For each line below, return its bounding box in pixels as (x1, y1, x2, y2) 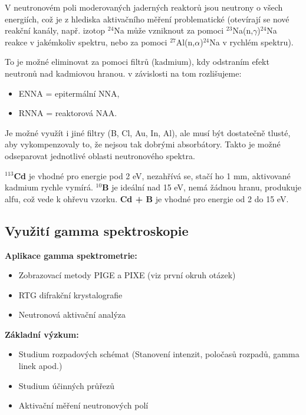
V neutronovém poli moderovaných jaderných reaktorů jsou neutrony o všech (5, 1, 283, 13)
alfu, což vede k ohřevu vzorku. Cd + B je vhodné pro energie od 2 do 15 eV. (5, 192, 289, 205)
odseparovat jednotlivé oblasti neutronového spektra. (5, 149, 195, 162)
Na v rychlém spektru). (209, 35, 294, 48)
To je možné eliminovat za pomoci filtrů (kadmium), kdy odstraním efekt (5, 55, 269, 68)
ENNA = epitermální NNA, (18, 87, 120, 99)
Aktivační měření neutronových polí (18, 399, 149, 411)
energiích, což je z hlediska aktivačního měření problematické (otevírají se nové (5, 12, 289, 25)
